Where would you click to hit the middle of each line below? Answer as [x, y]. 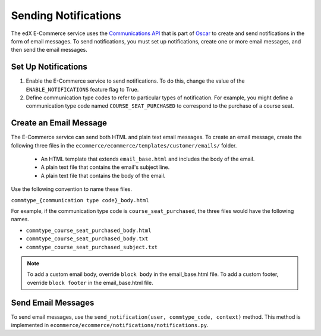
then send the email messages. [49, 50]
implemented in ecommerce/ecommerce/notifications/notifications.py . [110, 325]
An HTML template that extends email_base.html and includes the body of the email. [148, 159]
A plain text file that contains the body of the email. [103, 175]
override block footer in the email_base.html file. [90, 282]
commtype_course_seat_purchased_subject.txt [92, 247]
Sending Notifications [66, 15]
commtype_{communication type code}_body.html [80, 200]
